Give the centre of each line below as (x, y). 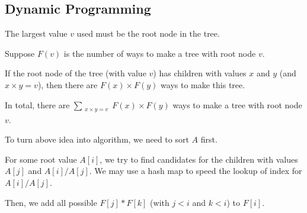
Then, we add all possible (51, 202)
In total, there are (37, 104)
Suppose (20, 53)
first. (209, 139)
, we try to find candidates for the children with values (199, 159)
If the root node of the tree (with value (76, 73)
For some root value (41, 159)
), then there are (68, 84)
